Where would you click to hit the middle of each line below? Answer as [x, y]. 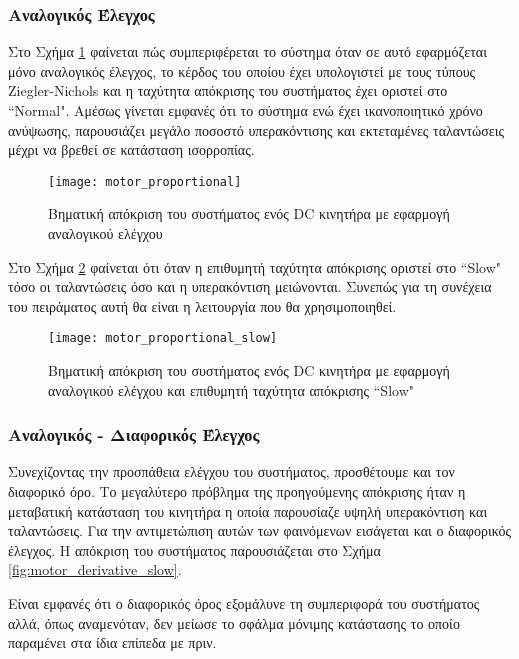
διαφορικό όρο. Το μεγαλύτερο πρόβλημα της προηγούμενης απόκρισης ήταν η [237, 491]
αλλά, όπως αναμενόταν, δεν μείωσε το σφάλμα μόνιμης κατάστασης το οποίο [234, 622]
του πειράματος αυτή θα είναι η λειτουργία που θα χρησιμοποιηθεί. [202, 305]
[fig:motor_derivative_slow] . [95, 569]
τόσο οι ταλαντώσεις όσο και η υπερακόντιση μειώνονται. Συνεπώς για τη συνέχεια [250, 286]
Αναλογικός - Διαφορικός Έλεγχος [134, 434]
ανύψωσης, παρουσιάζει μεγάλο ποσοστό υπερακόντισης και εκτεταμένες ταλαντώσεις [256, 129]
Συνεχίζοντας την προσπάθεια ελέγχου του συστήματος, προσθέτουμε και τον [231, 471]
